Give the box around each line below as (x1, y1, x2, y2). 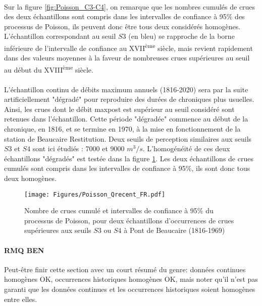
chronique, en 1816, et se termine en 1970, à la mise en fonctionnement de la (4, 124, 241, 134)
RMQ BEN (4, 244, 44, 255)
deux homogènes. (4, 173, 57, 183)
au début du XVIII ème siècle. (4, 63, 93, 75)
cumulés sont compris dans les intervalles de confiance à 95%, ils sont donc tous (4, 163, 250, 173)
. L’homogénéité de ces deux (142, 143, 230, 154)
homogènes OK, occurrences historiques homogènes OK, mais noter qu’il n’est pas (4, 274, 258, 284)
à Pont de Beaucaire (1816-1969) (124, 225, 225, 235)
